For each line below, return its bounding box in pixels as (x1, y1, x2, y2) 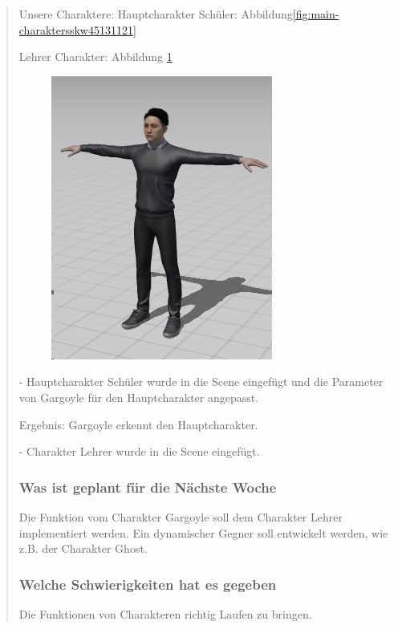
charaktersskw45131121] (18, 21, 136, 38)
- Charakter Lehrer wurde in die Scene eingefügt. (18, 443, 260, 460)
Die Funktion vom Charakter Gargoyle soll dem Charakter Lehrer (18, 508, 343, 525)
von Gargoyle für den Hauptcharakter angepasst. (18, 388, 259, 405)
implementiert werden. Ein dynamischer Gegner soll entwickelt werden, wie (18, 524, 388, 541)
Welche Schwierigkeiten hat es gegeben (18, 574, 277, 594)
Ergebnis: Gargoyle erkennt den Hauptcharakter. (18, 416, 258, 432)
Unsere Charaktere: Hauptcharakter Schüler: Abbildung (18, 6, 293, 22)
